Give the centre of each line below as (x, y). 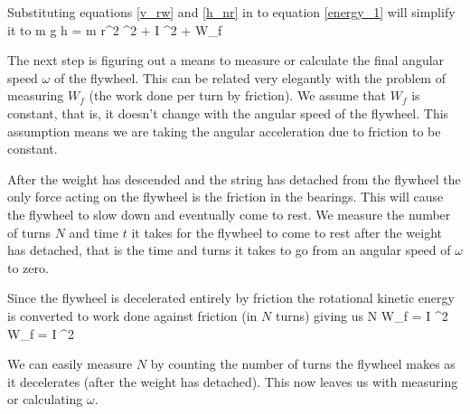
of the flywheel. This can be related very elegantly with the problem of (249, 77)
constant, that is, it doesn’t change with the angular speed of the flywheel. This (228, 113)
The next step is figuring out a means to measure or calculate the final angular (226, 60)
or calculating (45, 399)
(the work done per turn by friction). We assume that (238, 95)
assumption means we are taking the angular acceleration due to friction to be (224, 131)
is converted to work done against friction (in (132, 315)
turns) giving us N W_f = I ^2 (362, 315)
